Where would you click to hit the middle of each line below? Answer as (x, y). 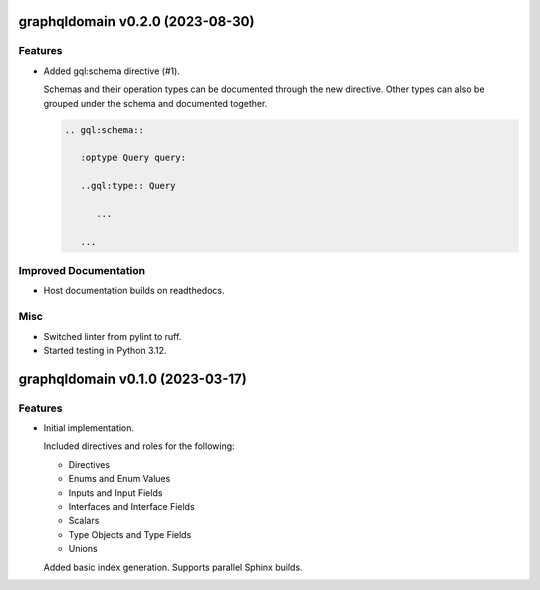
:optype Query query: (133, 158)
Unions (83, 549)
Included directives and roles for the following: (139, 446)
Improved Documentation (82, 271)
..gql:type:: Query (128, 186)
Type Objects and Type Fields (130, 534)
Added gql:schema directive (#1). (111, 71)
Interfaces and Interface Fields (131, 507)
